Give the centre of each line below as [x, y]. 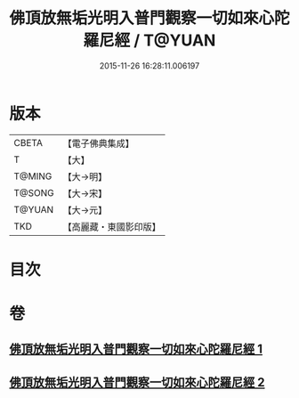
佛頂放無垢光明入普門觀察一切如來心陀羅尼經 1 [136, 349]
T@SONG [34, 192]
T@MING [33, 176]
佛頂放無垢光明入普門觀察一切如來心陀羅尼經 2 [137, 382]
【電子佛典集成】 [99, 143]
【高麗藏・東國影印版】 [112, 226]
